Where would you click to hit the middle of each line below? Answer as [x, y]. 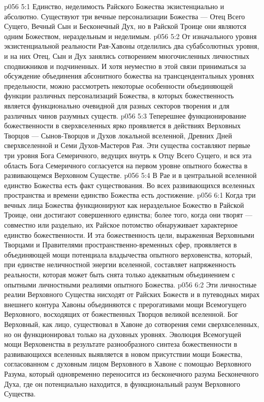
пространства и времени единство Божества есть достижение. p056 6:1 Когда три [130, 195]
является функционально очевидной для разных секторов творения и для [117, 105]
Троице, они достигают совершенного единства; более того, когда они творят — [128, 215]
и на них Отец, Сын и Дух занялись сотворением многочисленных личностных [127, 56]
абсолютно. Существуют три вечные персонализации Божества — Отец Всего [125, 16]
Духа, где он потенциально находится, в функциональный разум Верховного [122, 383]
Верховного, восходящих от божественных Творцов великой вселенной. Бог [121, 314]
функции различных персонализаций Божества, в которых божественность [119, 96]
